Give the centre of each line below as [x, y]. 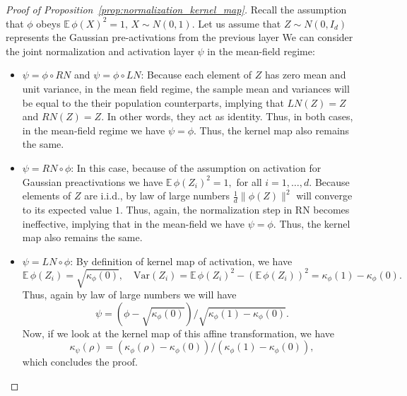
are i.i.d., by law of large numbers [157, 196]
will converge [324, 196]
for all [249, 181]
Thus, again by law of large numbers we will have [129, 295]
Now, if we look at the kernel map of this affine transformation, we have [178, 333]
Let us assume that [240, 23]
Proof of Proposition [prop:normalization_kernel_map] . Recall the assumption [176, 9]
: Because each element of [196, 75]
